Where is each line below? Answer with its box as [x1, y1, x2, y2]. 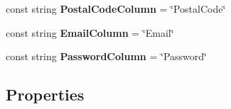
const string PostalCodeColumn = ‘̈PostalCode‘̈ [6, 1, 226, 16]
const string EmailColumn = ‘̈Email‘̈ [6, 25, 174, 40]
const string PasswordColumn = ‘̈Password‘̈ [6, 49, 207, 64]
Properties [6, 84, 85, 105]
